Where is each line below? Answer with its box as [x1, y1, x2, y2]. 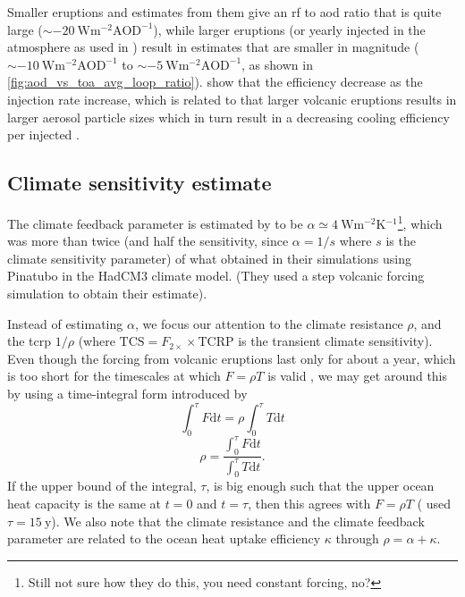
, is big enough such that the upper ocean [206, 476, 435, 495]
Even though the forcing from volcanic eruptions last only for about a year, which [7, 349, 456, 367]
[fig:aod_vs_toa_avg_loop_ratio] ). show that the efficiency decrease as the [7, 72, 423, 91]
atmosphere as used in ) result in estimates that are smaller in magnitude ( [7, 38, 419, 56]
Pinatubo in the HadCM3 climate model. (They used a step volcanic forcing [7, 266, 425, 285]
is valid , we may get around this [267, 366, 448, 385]
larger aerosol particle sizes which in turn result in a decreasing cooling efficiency [7, 107, 450, 126]
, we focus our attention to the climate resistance [134, 314, 403, 332]
